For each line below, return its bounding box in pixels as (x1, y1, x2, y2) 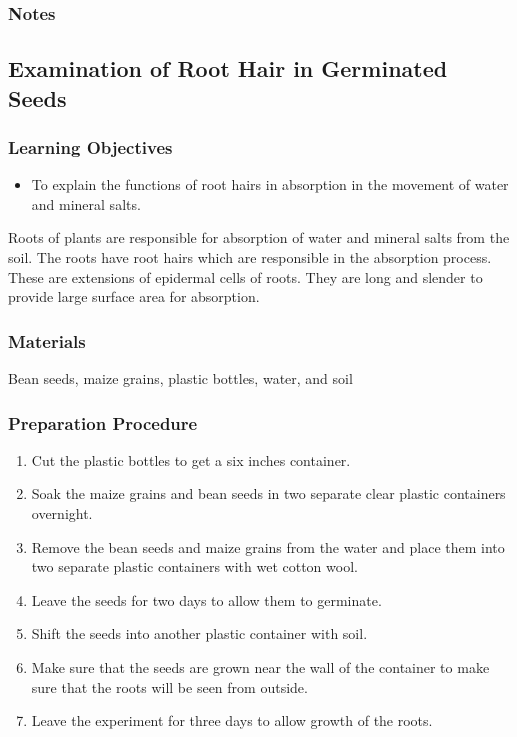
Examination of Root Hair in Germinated (8, 53, 448, 84)
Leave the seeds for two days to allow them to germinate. (31, 589, 382, 610)
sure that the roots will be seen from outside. (31, 676, 308, 697)
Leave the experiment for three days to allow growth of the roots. (31, 710, 433, 731)
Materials (8, 328, 86, 353)
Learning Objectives (8, 134, 173, 159)
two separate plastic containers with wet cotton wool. (31, 556, 358, 577)
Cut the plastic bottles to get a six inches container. (31, 449, 351, 470)
